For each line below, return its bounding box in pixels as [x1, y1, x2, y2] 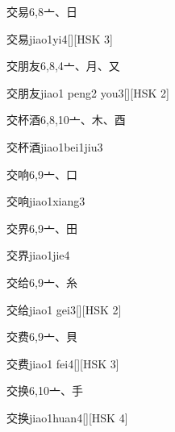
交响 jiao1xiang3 [6, 193, 85, 210]
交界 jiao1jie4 [6, 247, 70, 264]
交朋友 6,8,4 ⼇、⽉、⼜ [6, 57, 120, 74]
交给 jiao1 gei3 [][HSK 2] [6, 301, 122, 318]
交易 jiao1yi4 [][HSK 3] [6, 30, 113, 47]
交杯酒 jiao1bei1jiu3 [6, 138, 103, 155]
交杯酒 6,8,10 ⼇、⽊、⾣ [6, 111, 126, 128]
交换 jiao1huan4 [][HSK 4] [6, 409, 128, 426]
